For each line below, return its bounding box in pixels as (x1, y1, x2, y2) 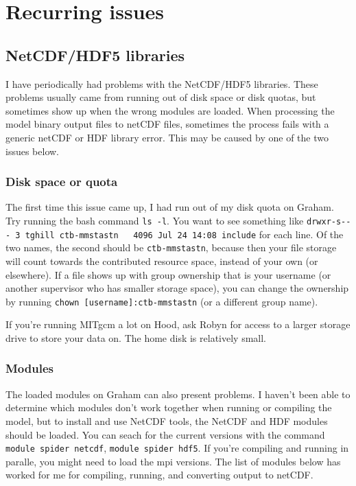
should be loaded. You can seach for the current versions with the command (5, 427, 325, 441)
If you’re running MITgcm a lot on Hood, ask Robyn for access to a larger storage (5, 317, 351, 332)
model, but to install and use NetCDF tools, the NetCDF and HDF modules (5, 413, 328, 428)
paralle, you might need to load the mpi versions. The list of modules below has (5, 454, 341, 468)
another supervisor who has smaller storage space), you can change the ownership (5, 281, 349, 295)
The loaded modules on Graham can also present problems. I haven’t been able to (5, 386, 351, 401)
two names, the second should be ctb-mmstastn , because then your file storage (5, 240, 337, 255)
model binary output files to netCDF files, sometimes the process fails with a (5, 117, 329, 131)
